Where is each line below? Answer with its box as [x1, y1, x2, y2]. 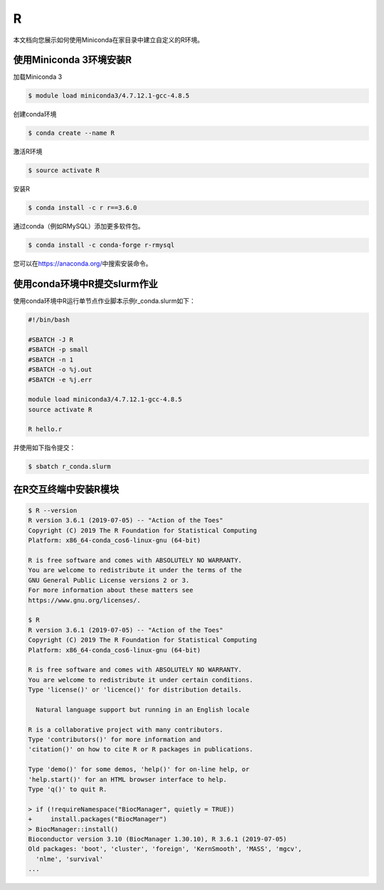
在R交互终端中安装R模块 [13, 483, 119, 495]
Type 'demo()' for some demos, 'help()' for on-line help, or [28, 765, 250, 773]
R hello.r [28, 425, 63, 433]
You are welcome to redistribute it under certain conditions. [28, 676, 254, 684]
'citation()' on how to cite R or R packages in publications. [28, 746, 254, 753]
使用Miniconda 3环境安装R [13, 54, 132, 66]
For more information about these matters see [28, 586, 193, 594]
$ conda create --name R [28, 129, 115, 137]
